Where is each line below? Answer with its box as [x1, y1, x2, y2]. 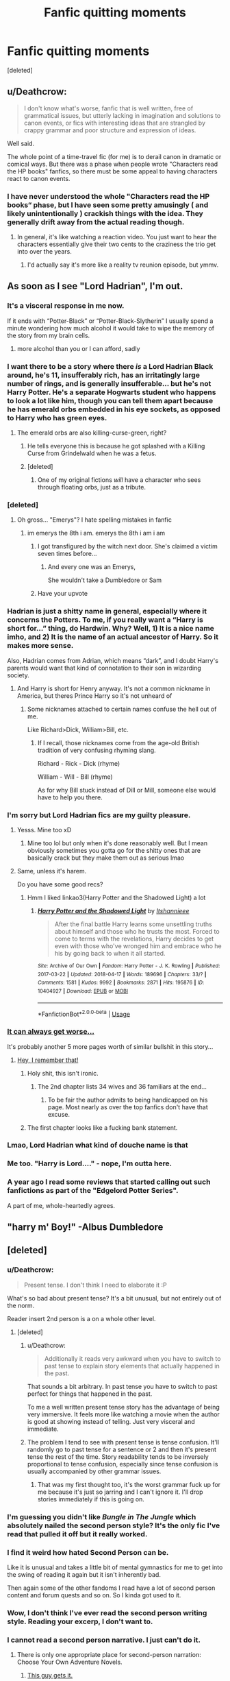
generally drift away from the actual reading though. [7, 217, 185, 227]
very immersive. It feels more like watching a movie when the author [27, 1410, 220, 1418]
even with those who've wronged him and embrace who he [54, 941, 222, 950]
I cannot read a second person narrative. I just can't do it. [7, 1635, 201, 1645]
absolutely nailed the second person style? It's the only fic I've [7, 1521, 220, 1530]
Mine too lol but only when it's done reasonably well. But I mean [27, 838, 207, 847]
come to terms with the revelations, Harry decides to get [54, 934, 214, 943]
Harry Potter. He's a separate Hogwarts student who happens [7, 387, 216, 397]
